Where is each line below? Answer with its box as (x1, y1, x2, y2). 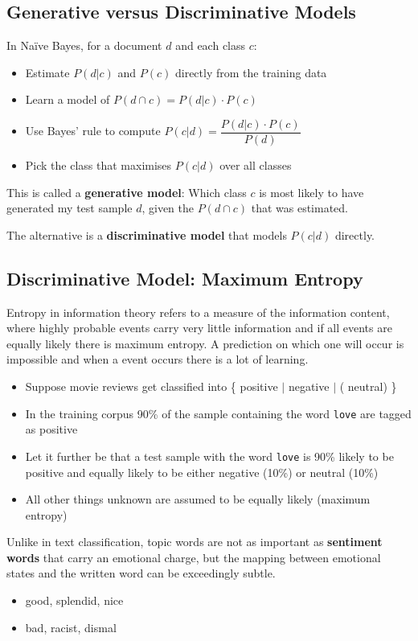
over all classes (219, 157, 292, 174)
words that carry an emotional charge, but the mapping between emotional (6, 549, 381, 565)
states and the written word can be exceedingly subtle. (6, 565, 276, 581)
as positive (25, 421, 78, 438)
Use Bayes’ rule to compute (25, 122, 161, 139)
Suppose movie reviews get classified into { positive (25, 378, 278, 394)
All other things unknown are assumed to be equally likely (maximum (25, 491, 371, 507)
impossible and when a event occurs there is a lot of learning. (6, 351, 309, 368)
